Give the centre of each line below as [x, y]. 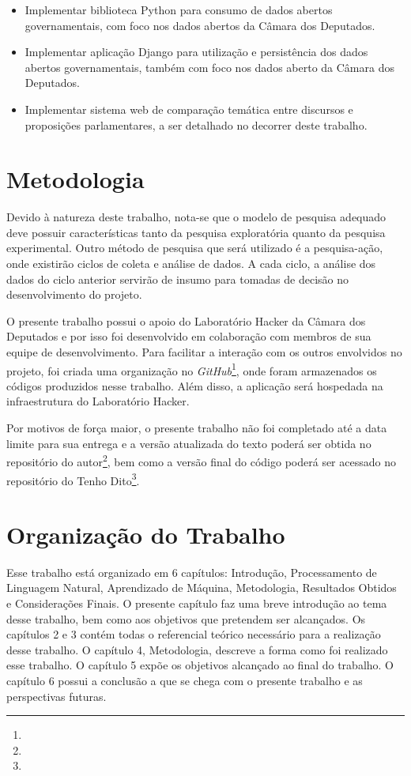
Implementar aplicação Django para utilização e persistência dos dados [196, 52]
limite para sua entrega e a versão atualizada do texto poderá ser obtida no [189, 443]
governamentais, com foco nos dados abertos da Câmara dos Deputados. [200, 25]
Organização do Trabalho [146, 534]
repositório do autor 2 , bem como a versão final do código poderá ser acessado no [201, 460]
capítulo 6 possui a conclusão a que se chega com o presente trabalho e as [185, 681]
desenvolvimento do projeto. [74, 294]
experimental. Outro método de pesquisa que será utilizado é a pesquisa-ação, [195, 248]
